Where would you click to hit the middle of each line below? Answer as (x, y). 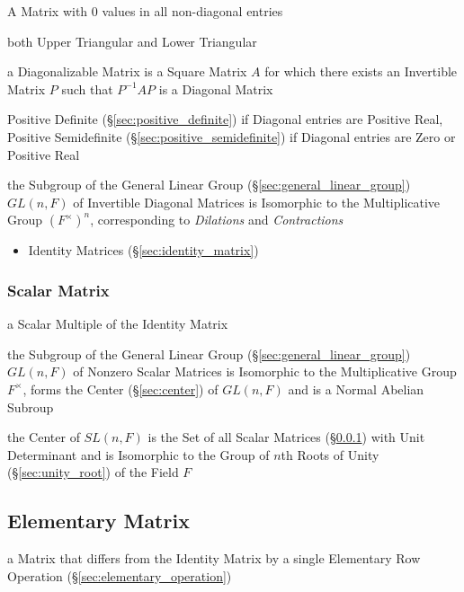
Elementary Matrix (98, 521)
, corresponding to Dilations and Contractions (217, 220)
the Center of (44, 437)
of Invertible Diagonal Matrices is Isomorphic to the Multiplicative (257, 202)
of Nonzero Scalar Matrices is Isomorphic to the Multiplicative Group (265, 371)
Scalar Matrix (58, 290)
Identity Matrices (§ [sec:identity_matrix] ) (143, 250)
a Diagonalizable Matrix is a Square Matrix (127, 71)
